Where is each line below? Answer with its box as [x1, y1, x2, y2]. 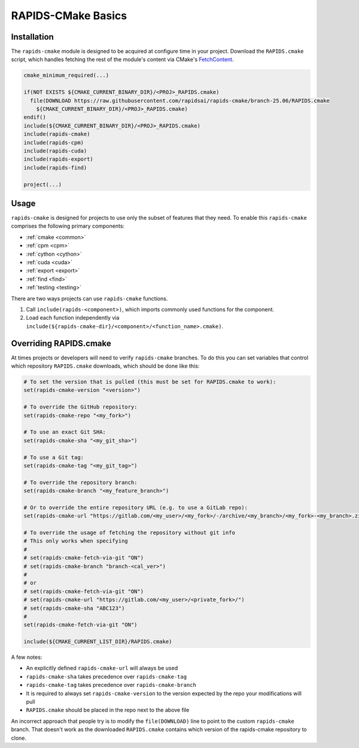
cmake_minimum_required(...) [23, 72, 109, 79]
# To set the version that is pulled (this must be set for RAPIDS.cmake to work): [23, 378, 276, 385]
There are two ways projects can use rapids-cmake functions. [11, 295, 168, 302]
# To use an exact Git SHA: [23, 429, 106, 435]
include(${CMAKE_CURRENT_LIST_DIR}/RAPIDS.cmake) [23, 638, 172, 645]
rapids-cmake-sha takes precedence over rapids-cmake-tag [26, 673, 187, 680]
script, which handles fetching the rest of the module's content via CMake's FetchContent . [11, 56, 234, 63]
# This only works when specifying [23, 538, 128, 544]
